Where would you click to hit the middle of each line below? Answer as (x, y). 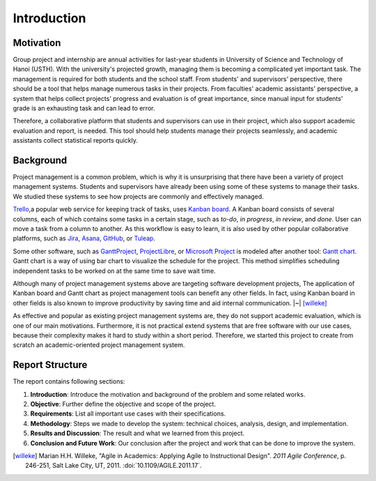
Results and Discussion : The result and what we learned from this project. (138, 433)
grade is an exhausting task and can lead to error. (84, 109)
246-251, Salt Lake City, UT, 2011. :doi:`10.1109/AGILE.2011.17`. (113, 466)
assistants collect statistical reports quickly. (76, 141)
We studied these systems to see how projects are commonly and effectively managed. (138, 196)
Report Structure (50, 365)
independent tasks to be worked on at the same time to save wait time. (114, 271)
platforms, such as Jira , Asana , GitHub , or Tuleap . (84, 238)
